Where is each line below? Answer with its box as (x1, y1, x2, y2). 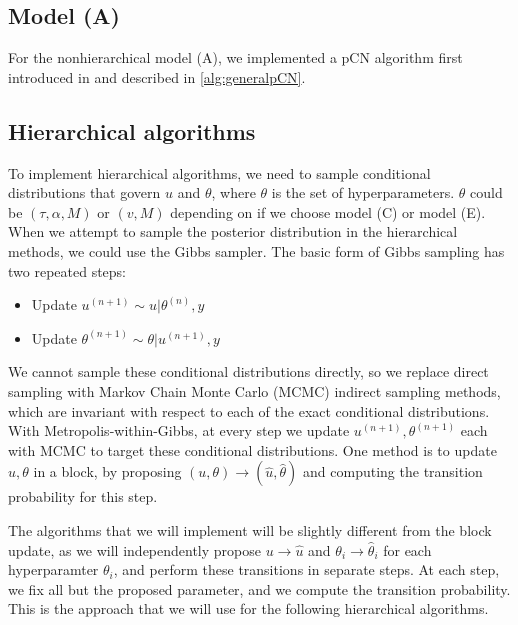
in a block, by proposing (33, 461, 182, 482)
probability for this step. (8, 486, 158, 507)
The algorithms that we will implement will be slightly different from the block (8, 519, 492, 540)
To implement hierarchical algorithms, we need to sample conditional (8, 162, 431, 183)
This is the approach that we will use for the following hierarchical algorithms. (8, 598, 489, 619)
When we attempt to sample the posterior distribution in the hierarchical (8, 221, 458, 242)
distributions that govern (8, 182, 161, 203)
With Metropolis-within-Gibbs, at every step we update (8, 420, 350, 441)
